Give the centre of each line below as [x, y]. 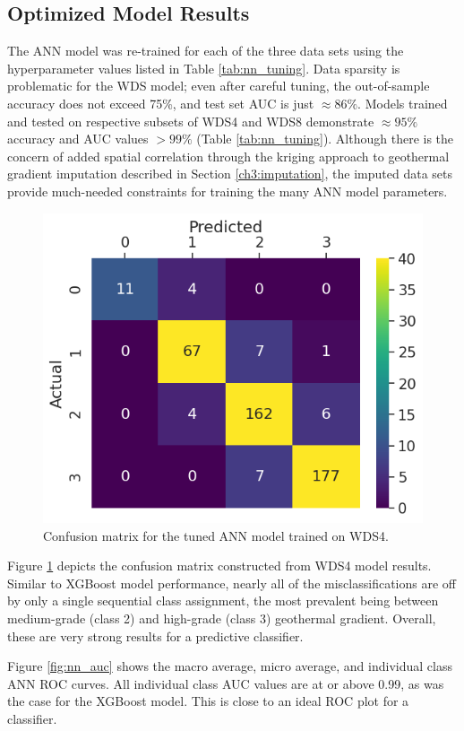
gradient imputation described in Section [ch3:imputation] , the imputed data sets [230, 174]
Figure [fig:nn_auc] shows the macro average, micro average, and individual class [230, 666]
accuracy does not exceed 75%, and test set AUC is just [161, 103]
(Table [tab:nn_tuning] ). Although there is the [325, 139]
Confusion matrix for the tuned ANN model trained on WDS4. [216, 535]
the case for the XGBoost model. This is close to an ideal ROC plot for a [208, 701]
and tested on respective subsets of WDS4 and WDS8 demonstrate [191, 121]
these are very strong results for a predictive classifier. [155, 635]
